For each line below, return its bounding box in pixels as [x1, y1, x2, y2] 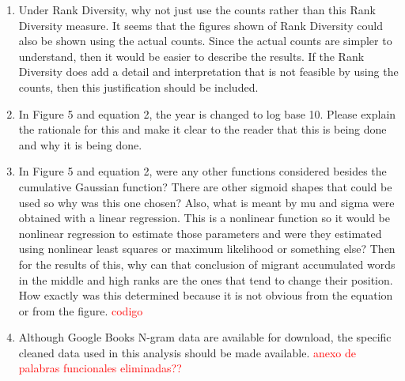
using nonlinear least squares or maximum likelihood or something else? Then [18, 240, 396, 257]
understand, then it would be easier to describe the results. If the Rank [18, 47, 365, 64]
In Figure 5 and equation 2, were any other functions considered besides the [18, 163, 387, 179]
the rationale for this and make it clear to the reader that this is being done [18, 121, 387, 138]
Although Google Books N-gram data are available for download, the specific [18, 329, 392, 345]
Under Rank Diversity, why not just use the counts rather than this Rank [18, 2, 376, 17]
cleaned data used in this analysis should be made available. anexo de [18, 344, 357, 360]
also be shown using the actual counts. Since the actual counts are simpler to [18, 32, 392, 49]
